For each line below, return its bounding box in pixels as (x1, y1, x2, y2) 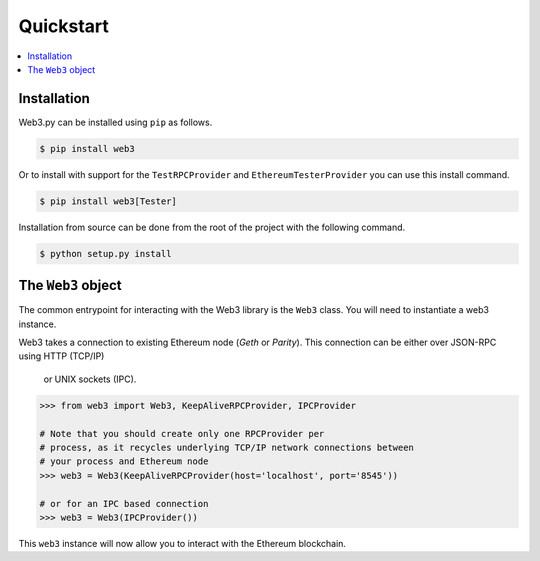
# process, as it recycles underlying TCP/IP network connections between (39, 441, 415, 453)
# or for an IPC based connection (39, 498, 209, 509)
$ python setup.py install (39, 248, 172, 259)
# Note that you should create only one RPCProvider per (39, 428, 325, 439)
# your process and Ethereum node (39, 456, 209, 467)
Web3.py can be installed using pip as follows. (18, 116, 213, 128)
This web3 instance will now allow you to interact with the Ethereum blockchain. (18, 537, 347, 549)
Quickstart (18, 15, 110, 37)
